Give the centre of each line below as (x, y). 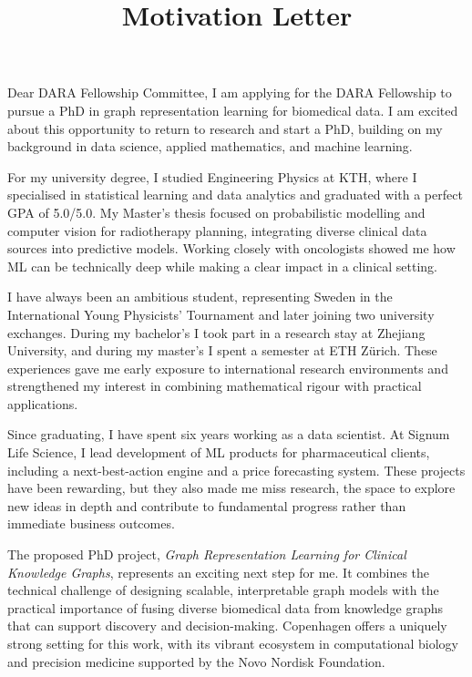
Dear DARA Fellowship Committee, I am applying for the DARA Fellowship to (230, 92)
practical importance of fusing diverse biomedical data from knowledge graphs (226, 607)
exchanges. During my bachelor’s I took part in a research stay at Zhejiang (216, 332)
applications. (43, 403)
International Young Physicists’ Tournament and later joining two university (221, 314)
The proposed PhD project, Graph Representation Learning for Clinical (207, 554)
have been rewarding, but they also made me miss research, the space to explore (231, 488)
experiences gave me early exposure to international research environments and (228, 368)
